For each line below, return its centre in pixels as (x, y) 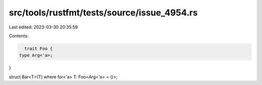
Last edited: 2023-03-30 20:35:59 (43, 27)
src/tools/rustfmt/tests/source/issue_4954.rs (103, 13)
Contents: (19, 36)
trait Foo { (39, 49)
